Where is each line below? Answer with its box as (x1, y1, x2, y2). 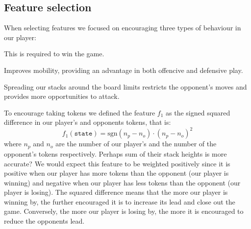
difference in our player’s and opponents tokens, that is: (4, 117, 171, 127)
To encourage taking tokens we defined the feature (4, 107, 155, 117)
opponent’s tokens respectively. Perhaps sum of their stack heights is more (4, 148, 227, 159)
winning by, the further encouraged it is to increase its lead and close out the (4, 196, 235, 206)
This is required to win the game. (4, 48, 104, 59)
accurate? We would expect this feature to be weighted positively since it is (4, 158, 230, 168)
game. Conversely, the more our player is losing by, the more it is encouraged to (4, 206, 244, 216)
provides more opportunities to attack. (4, 91, 120, 101)
